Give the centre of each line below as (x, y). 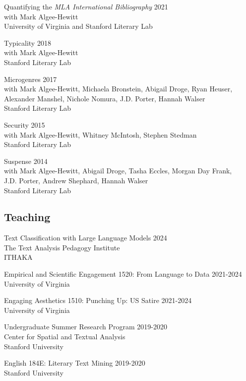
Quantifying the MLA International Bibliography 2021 (86, 6)
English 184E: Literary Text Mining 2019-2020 (75, 363)
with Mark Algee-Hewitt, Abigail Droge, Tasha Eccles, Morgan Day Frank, (118, 171)
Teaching (27, 217)
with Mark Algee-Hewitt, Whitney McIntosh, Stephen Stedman (100, 134)
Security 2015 (25, 124)
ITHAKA (18, 257)
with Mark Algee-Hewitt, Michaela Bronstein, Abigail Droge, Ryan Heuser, (118, 89)
